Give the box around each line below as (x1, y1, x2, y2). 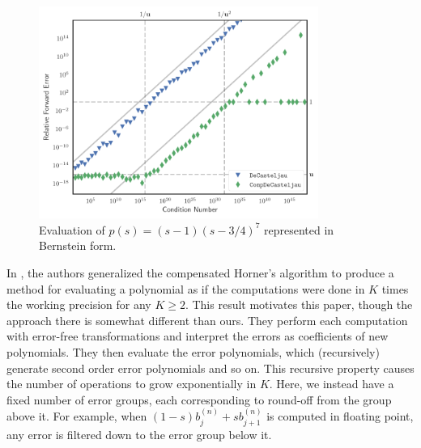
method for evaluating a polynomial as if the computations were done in (6, 280, 365, 297)
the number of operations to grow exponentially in (6, 375, 257, 392)
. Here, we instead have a (269, 375, 394, 392)
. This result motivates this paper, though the (185, 296, 413, 313)
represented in (264, 221, 334, 238)
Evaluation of (39, 221, 105, 238)
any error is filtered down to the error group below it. (6, 425, 272, 442)
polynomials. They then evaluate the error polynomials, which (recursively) (6, 344, 380, 360)
